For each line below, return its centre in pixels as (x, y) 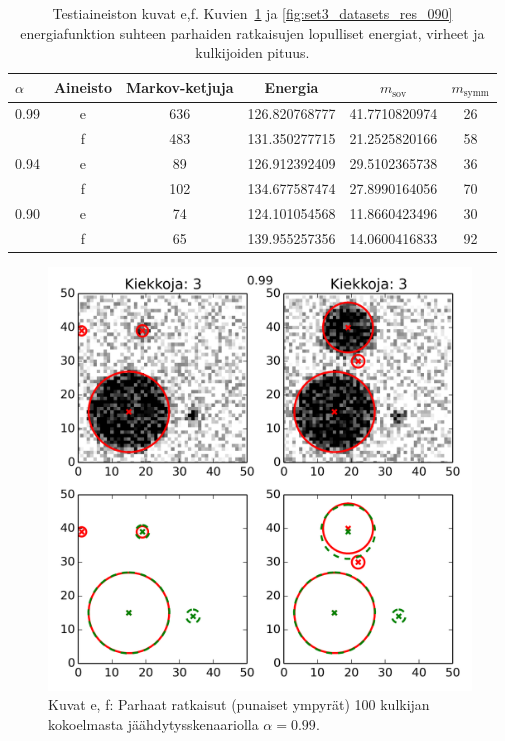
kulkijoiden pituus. (252, 52)
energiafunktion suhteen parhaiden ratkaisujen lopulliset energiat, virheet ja (252, 32)
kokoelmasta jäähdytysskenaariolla (153, 723)
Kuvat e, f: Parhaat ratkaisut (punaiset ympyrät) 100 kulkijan (239, 704)
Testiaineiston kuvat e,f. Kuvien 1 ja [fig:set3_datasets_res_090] (252, 13)
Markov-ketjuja (180, 87)
